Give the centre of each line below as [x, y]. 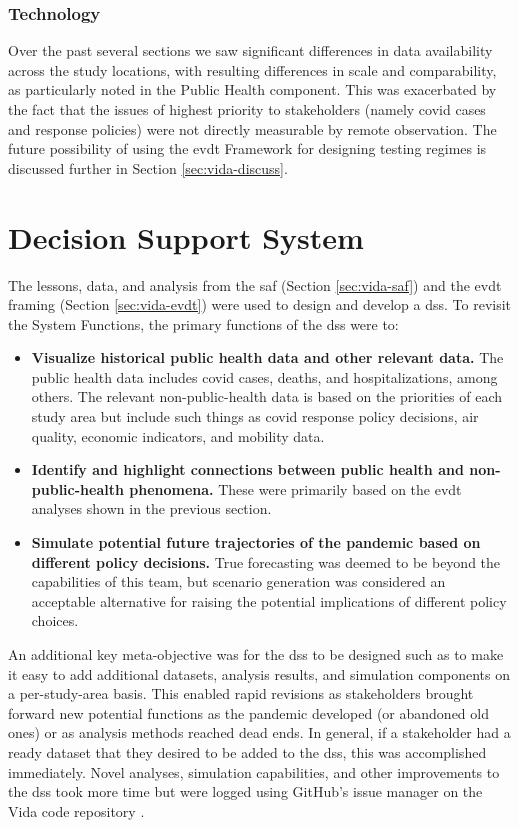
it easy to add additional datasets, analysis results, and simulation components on [259, 673]
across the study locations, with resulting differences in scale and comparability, [252, 69]
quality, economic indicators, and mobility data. [178, 435]
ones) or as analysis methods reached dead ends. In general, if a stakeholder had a [259, 732]
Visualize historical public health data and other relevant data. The [267, 357]
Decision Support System [186, 236]
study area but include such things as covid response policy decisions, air [255, 416]
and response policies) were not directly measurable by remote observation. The [252, 128]
